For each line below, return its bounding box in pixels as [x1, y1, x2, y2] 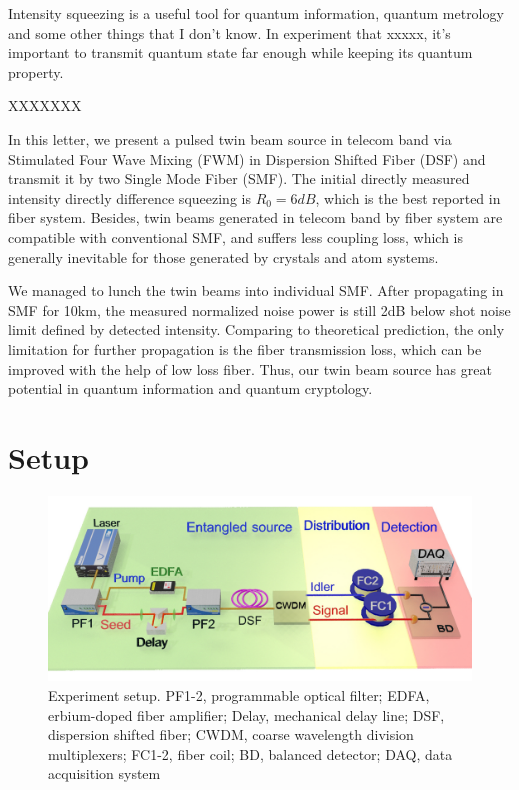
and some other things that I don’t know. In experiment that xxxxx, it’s [8, 22, 451, 43]
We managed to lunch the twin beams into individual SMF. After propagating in [8, 280, 504, 301]
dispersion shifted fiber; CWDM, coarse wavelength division [48, 724, 414, 745]
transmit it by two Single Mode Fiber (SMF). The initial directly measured [8, 168, 470, 189]
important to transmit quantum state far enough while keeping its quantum [8, 42, 473, 63]
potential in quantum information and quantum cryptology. [8, 378, 373, 399]
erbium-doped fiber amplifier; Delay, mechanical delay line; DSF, [48, 704, 445, 725]
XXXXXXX [8, 95, 82, 116]
